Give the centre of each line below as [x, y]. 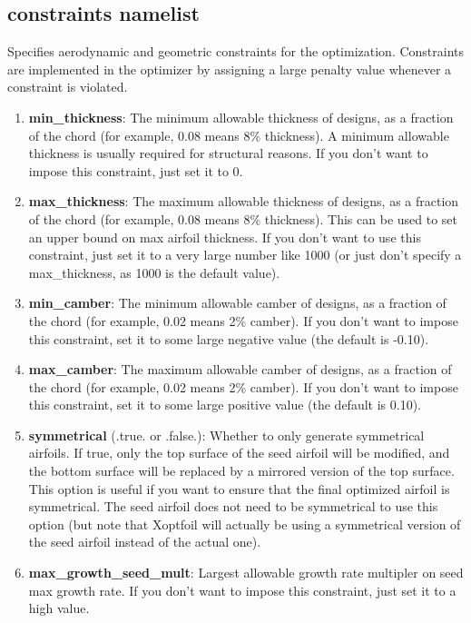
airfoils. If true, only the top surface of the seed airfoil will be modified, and [239, 453]
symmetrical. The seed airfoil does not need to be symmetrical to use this [233, 506]
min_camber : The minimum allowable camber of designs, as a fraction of [237, 303]
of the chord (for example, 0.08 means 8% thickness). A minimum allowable [239, 135]
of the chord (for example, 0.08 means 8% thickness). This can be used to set [243, 218]
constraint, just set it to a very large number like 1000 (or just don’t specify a [245, 255]
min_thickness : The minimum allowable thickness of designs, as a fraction [241, 117]
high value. [59, 608]
